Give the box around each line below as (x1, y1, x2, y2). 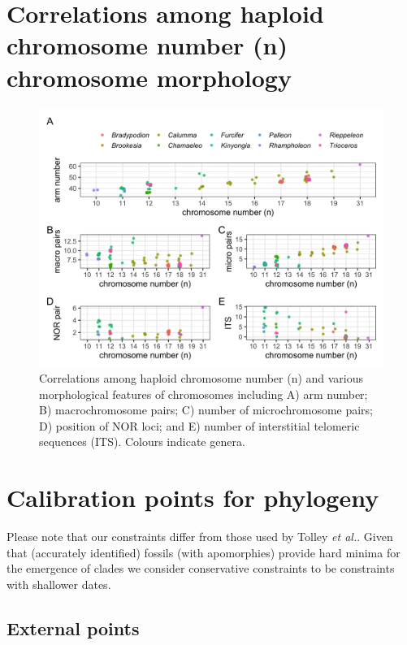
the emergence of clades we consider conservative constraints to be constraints (6, 560, 395, 577)
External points (6, 615, 140, 640)
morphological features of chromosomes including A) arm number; (39, 385, 368, 402)
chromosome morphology (6, 60, 292, 93)
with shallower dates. (6, 575, 111, 592)
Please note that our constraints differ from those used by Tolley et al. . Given (6, 528, 393, 545)
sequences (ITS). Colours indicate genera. (39, 433, 245, 450)
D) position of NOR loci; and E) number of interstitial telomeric (39, 417, 360, 434)
